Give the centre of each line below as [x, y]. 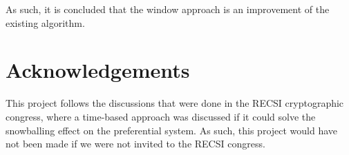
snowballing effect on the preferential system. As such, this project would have [172, 130]
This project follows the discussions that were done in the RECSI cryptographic [175, 103]
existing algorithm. [45, 22]
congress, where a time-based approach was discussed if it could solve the [161, 116]
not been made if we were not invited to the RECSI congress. [135, 144]
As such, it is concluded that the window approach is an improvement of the [168, 9]
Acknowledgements [98, 70]
